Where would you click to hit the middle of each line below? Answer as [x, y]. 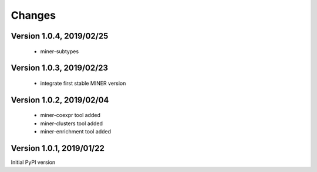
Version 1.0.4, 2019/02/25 [60, 36]
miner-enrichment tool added [76, 132]
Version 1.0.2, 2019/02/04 [60, 100]
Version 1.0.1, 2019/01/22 [58, 148]
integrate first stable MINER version [83, 83]
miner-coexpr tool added [70, 115]
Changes [33, 15]
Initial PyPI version [33, 162]
